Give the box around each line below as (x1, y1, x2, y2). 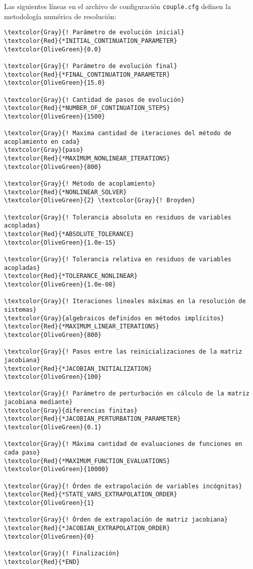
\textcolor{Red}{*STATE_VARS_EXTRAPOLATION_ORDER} (4, 491, 177, 498)
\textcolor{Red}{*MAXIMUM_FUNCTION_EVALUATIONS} (4, 457, 170, 465)
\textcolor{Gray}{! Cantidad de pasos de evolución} (4, 96, 184, 103)
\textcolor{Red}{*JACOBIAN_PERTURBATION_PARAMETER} (4, 415, 181, 423)
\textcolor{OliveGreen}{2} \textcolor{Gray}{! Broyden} (4, 197, 196, 204)
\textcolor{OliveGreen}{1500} (4, 112, 105, 120)
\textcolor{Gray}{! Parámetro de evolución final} (4, 62, 177, 70)
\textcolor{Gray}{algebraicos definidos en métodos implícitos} (4, 314, 224, 322)
